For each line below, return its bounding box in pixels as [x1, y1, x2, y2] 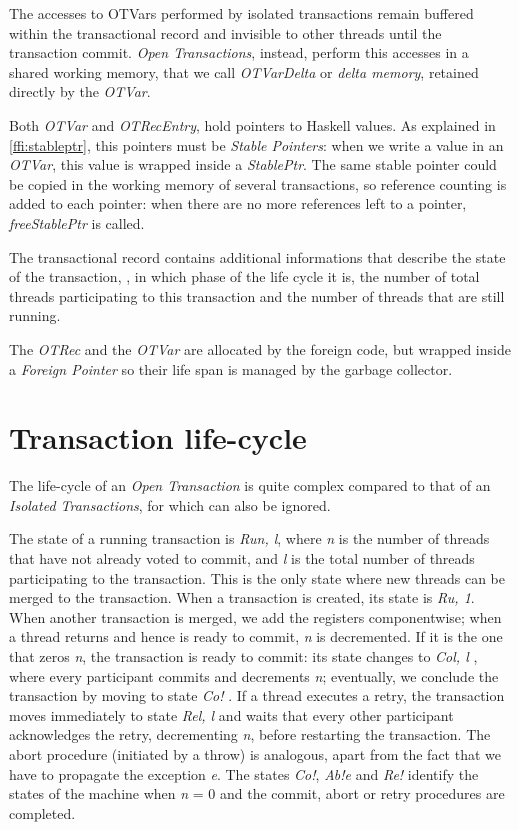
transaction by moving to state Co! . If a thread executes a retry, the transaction [9, 685, 505, 706]
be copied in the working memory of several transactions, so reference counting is [9, 173, 507, 194]
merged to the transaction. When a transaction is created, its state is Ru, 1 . [9, 587, 475, 608]
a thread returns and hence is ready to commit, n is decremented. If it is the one [9, 626, 503, 647]
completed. [9, 802, 76, 823]
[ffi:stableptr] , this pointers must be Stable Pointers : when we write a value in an [9, 134, 504, 155]
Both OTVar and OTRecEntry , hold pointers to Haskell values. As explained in [9, 114, 496, 135]
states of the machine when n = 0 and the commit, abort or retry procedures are [9, 783, 505, 804]
